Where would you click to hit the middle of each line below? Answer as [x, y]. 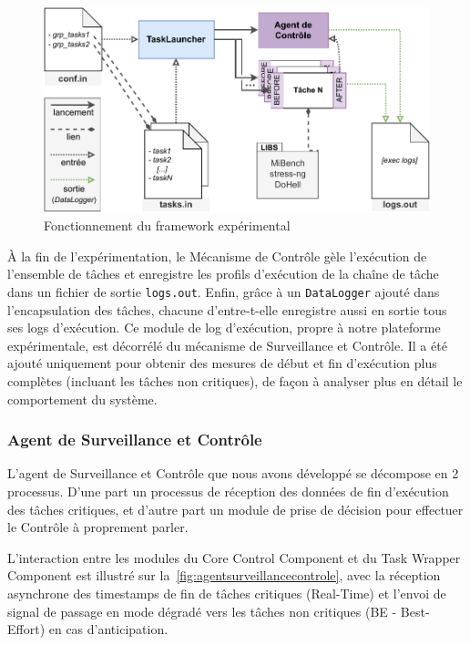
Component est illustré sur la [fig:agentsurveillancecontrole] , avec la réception [224, 575]
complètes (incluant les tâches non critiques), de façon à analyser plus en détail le [235, 380]
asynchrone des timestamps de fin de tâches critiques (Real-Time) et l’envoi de [227, 593]
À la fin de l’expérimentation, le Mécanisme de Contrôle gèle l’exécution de [217, 256]
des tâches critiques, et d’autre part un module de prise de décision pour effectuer [235, 509]
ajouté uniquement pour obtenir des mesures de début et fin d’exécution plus [222, 363]
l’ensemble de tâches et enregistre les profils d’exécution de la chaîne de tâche [223, 274]
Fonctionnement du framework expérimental [167, 225]
